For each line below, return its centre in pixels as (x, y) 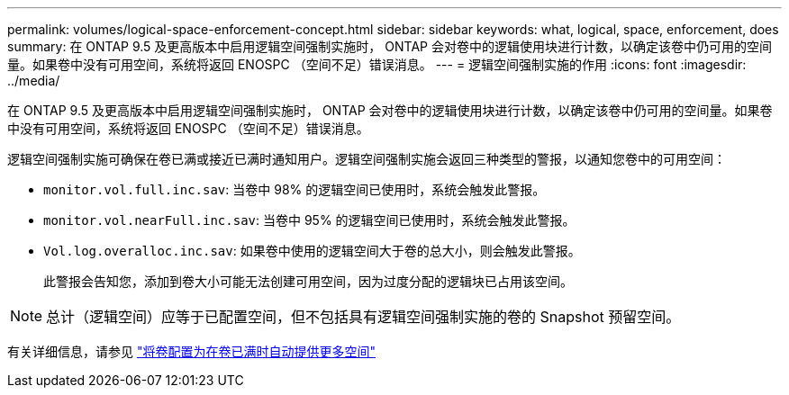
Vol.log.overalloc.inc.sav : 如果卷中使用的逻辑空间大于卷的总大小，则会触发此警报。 (312, 251)
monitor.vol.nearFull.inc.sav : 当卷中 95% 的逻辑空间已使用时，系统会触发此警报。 (309, 220)
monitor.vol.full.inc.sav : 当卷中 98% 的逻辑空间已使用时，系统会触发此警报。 (295, 189)
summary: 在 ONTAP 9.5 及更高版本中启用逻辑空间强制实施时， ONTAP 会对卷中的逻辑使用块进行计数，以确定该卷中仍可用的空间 (390, 46)
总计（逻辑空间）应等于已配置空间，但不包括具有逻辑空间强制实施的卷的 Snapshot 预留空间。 (363, 317)
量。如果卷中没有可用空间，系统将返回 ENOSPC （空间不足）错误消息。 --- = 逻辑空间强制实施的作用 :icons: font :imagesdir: (377, 64)
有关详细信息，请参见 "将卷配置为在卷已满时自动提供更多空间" (191, 351)
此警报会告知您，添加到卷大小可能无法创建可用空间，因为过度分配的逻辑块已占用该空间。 (308, 281)
